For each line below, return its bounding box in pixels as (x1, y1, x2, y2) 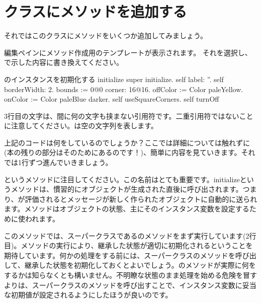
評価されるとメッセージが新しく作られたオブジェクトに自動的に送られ (25, 193, 257, 204)
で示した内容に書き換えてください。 (4, 57, 123, 67)
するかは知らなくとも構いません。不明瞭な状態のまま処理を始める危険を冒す (4, 270, 257, 280)
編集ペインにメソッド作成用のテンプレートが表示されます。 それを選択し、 (4, 47, 252, 57)
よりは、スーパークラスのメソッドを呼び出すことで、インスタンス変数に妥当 (4, 279, 256, 290)
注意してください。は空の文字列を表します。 (11, 120, 158, 131)
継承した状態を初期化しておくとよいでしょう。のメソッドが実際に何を (24, 260, 256, 270)
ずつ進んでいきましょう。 (28, 157, 113, 168)
